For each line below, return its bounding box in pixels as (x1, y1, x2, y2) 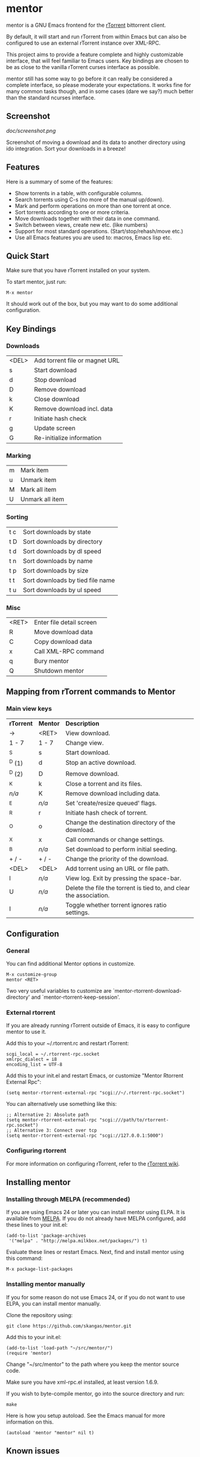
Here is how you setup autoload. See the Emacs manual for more (6, 1412, 165, 1419)
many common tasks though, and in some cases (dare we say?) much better (6, 87, 193, 95)
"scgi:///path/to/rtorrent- (99, 1117, 169, 1123)
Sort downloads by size (23, 566, 89, 574)
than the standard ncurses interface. (6, 94, 96, 101)
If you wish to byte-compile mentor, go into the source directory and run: (6, 1390, 185, 1397)
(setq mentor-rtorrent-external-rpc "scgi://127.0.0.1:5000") (6, 1133, 164, 1139)
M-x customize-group (6, 971, 58, 977)
